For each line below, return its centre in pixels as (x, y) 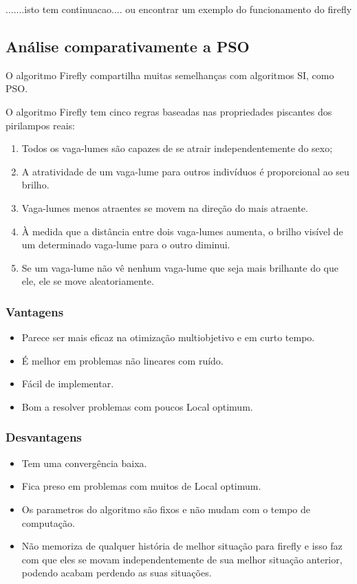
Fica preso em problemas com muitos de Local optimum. (141, 486)
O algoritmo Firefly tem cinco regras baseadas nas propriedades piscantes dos (169, 111)
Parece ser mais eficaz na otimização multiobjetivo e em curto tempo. (168, 337)
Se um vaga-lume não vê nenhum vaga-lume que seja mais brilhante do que (180, 267)
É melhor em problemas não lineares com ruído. (122, 360)
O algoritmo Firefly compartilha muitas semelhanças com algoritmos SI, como (170, 75)
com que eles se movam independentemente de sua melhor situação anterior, (182, 559)
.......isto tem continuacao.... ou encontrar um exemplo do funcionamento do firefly (179, 9)
